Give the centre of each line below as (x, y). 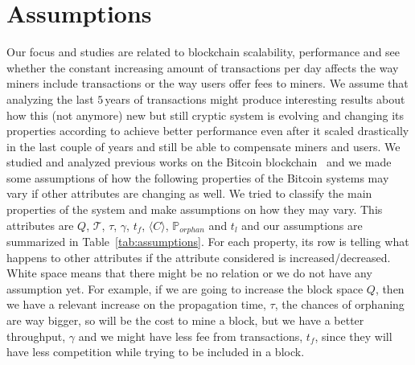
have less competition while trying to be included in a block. (156, 352)
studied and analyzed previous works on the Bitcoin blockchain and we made (199, 162)
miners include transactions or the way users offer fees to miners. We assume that (207, 83)
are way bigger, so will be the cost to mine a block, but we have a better (185, 320)
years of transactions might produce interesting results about (255, 98)
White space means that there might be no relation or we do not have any (189, 273)
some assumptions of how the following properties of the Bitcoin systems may (198, 177)
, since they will (353, 336)
